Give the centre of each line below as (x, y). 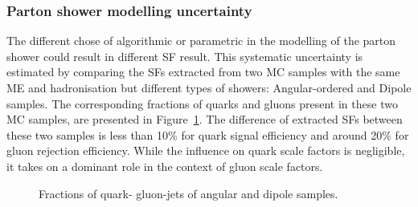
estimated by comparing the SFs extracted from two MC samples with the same (203, 72)
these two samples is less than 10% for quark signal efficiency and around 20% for (208, 134)
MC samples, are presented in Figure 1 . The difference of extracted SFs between (205, 119)
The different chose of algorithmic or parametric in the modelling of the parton (201, 41)
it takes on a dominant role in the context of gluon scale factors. (165, 166)
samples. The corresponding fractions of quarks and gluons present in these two (202, 103)
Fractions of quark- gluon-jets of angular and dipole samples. (189, 193)
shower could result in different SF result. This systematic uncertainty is (185, 56)
